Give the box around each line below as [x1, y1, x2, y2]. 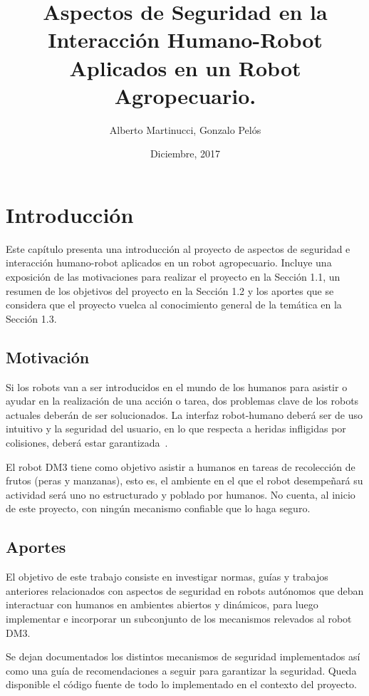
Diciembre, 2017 [150, 146, 221, 161]
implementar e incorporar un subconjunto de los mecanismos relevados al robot [6, 611, 352, 625]
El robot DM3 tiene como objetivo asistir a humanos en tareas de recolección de [6, 459, 355, 474]
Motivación [6, 346, 90, 368]
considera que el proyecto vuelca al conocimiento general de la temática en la [6, 297, 342, 312]
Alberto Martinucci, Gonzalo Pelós [109, 122, 261, 137]
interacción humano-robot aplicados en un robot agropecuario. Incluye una [6, 255, 332, 270]
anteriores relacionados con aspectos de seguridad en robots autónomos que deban [6, 583, 364, 598]
